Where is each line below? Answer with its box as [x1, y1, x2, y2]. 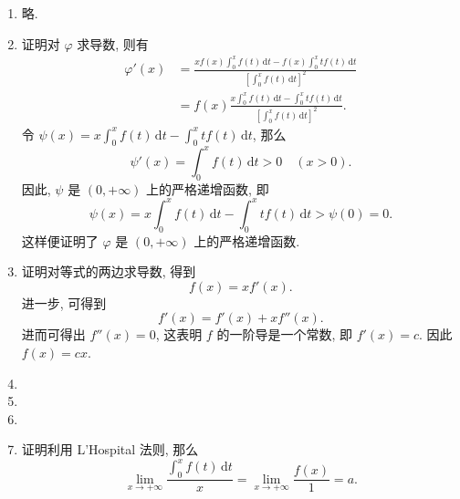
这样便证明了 [21, 231, 99, 250]
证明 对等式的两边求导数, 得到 [21, 262, 196, 281]
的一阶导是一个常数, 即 [216, 325, 352, 344]
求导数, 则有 [77, 34, 149, 53]
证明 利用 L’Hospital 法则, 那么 [21, 440, 199, 459]
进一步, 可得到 [21, 293, 107, 312]
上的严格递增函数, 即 [146, 179, 269, 198]
